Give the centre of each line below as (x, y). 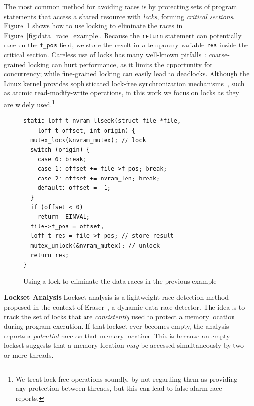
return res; (50, 255)
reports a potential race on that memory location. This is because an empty (117, 335)
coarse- (219, 55)
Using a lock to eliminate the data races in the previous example (120, 281)
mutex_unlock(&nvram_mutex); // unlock (95, 246)
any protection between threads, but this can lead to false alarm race (119, 388)
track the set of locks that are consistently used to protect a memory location (119, 316)
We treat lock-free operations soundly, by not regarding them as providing (127, 378)
